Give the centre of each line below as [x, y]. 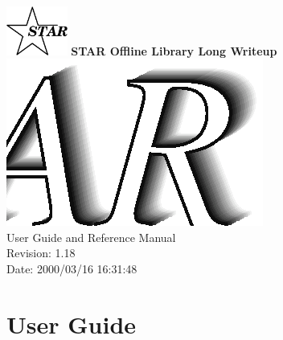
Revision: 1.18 [41, 253]
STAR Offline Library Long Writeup [174, 50]
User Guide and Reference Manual [91, 237]
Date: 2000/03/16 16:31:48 [72, 269]
